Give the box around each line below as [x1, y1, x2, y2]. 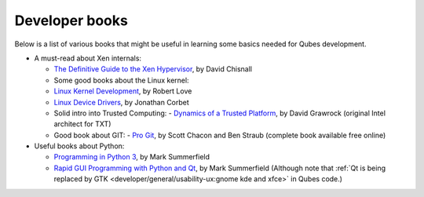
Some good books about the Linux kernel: [53, 75, 189, 85]
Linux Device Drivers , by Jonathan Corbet [53, 97, 190, 107]
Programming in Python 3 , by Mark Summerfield [53, 152, 210, 162]
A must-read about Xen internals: [34, 53, 141, 63]
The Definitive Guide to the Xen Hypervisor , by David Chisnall [53, 64, 253, 74]
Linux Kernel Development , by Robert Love [53, 86, 192, 96]
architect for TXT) [53, 119, 111, 129]
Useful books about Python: [34, 141, 125, 151]
